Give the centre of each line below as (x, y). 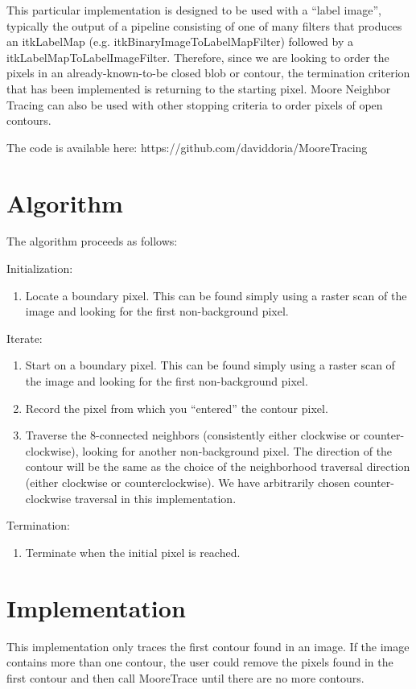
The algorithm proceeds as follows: (92, 241)
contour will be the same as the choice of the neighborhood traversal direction (218, 466)
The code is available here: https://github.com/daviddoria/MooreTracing (187, 147)
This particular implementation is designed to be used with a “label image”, (194, 10)
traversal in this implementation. (155, 498)
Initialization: (40, 268)
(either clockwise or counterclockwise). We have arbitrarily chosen (188, 482)
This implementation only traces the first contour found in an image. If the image (208, 646)
